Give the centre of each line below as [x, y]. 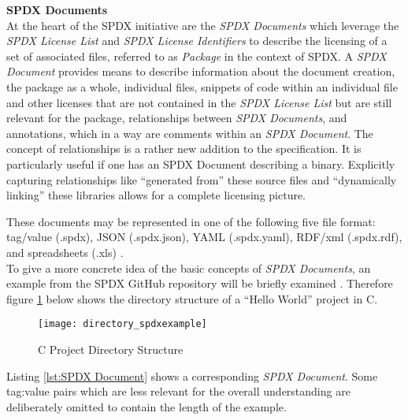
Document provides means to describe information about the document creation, [201, 71]
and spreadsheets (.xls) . [65, 252]
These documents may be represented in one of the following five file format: [191, 221]
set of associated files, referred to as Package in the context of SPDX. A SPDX [197, 56]
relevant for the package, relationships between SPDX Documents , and [177, 118]
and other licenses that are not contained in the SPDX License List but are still [199, 102]
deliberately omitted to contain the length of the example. [147, 406]
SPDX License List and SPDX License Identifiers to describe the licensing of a [197, 41]
